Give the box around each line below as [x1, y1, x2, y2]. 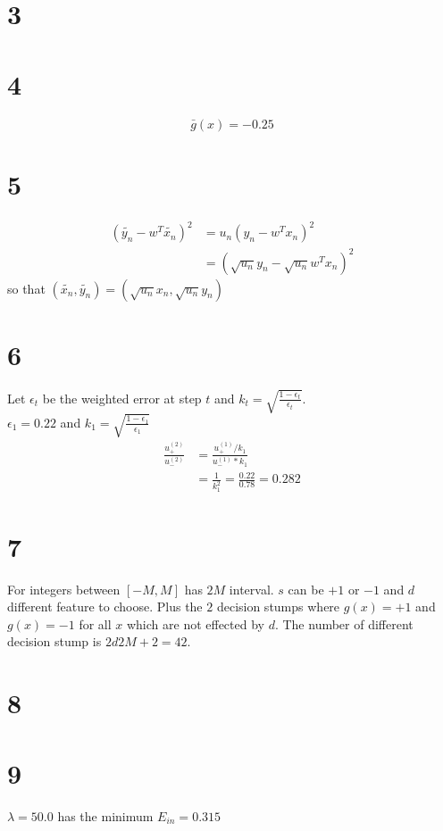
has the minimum [57, 806, 154, 825]
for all [79, 614, 112, 633]
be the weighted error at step [42, 388, 202, 407]
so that [7, 278, 46, 297]
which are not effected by [126, 614, 264, 633]
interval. [229, 579, 274, 598]
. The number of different [274, 614, 414, 633]
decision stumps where [216, 597, 340, 616]
